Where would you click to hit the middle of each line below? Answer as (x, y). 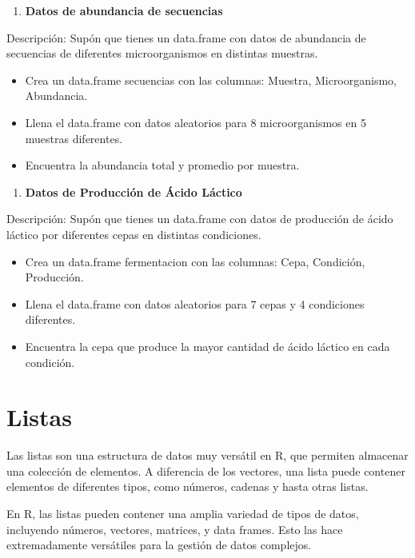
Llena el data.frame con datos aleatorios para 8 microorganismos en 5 (196, 122)
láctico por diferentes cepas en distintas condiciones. (134, 234)
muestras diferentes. (74, 138)
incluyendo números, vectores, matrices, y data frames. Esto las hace (175, 529)
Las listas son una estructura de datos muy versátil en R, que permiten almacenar (207, 455)
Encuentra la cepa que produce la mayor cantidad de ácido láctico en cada (207, 346)
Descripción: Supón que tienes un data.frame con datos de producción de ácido (200, 219)
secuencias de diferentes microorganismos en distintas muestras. (162, 53)
